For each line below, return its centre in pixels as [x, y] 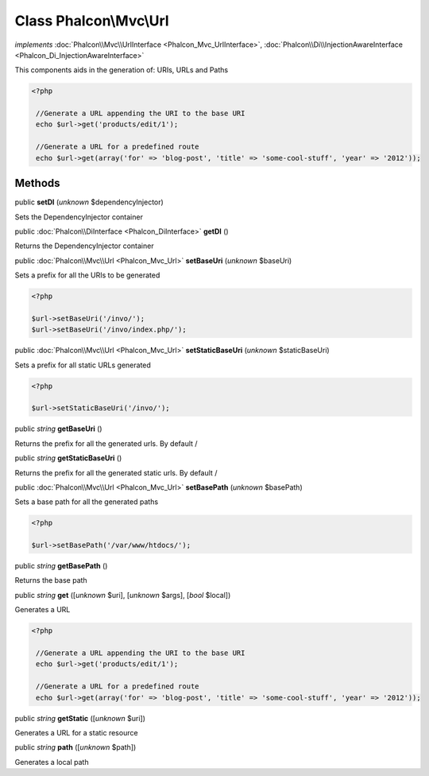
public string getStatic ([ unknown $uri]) [80, 718]
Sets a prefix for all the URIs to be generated [87, 275]
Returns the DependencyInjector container [84, 246]
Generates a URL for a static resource [76, 732]
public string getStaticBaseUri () [68, 458]
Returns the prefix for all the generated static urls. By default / [116, 472]
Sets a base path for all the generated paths [87, 502]
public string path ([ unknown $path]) [75, 747]
